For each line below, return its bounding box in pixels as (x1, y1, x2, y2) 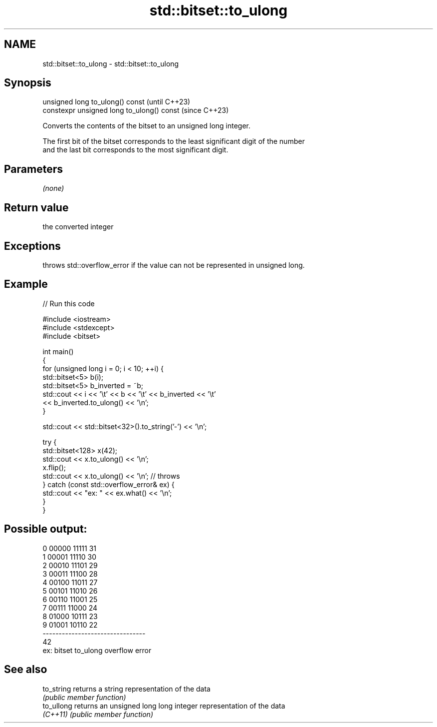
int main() (42, 347, 74, 356)
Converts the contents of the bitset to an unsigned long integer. (42, 121, 251, 130)
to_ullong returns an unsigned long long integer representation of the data (42, 701, 285, 710)
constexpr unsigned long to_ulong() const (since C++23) (42, 106, 229, 115)
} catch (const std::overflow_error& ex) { (42, 480, 175, 489)
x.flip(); (42, 463, 66, 472)
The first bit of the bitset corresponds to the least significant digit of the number (42, 137, 305, 146)
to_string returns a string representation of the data (42, 684, 211, 693)
